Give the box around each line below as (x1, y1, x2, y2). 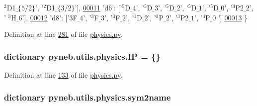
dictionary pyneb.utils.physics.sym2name (4, 91, 171, 103)
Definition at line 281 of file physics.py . (4, 29, 123, 39)
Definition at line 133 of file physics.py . (4, 70, 123, 80)
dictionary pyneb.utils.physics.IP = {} (4, 50, 161, 62)
